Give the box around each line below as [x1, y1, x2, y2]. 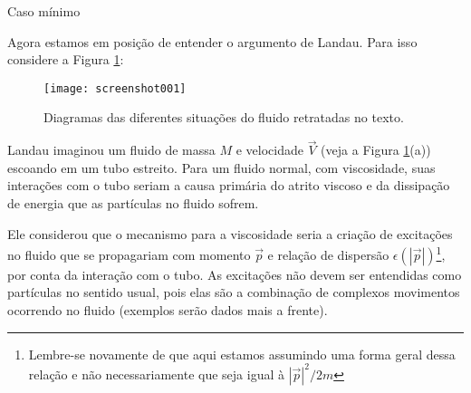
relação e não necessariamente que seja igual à [28, 364, 284, 383]
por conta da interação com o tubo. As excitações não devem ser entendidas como [7, 264, 462, 283]
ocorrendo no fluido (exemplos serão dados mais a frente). [7, 301, 328, 320]
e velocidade [235, 140, 304, 159]
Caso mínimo [7, 2, 81, 20]
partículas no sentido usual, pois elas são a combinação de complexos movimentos [7, 283, 460, 302]
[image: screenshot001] [43, 81, 187, 95]
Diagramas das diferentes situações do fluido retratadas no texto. [43, 108, 404, 127]
